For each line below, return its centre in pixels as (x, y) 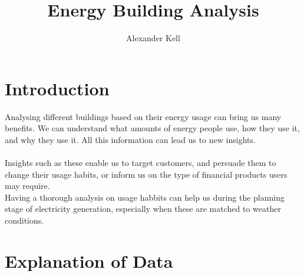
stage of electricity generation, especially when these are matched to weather (143, 209)
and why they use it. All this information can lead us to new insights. (130, 139)
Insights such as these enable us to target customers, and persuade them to (141, 163)
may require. (27, 186)
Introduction (57, 88)
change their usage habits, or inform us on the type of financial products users (146, 174)
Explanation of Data (89, 260)
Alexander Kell (153, 38)
